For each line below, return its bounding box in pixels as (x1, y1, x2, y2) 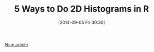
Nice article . (5, 41, 29, 47)
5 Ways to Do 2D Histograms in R (14, 3, 149, 15)
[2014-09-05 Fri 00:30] (58, 19, 105, 25)
